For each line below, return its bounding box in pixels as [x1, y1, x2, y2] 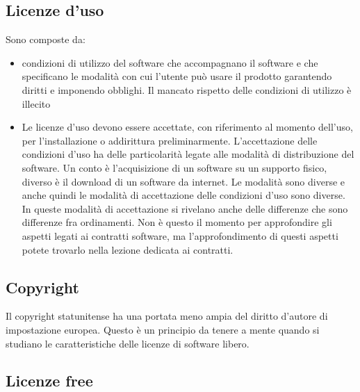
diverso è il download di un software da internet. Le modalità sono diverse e [22, 174, 345, 188]
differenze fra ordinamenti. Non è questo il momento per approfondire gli [22, 215, 332, 229]
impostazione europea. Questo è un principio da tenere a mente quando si [6, 322, 320, 336]
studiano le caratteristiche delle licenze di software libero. [6, 336, 249, 350]
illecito [22, 96, 51, 111]
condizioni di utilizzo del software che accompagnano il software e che [22, 55, 318, 70]
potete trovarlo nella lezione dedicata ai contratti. [22, 242, 234, 256]
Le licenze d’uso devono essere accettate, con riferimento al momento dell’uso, [22, 120, 353, 134]
